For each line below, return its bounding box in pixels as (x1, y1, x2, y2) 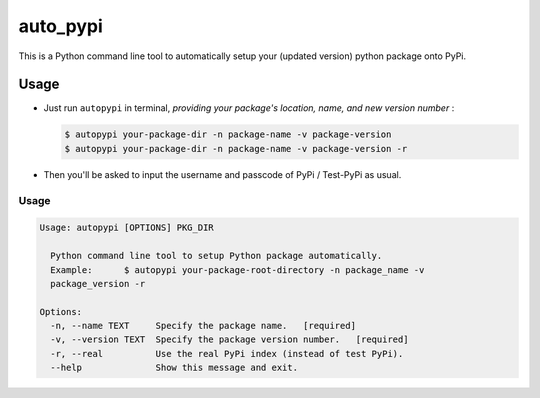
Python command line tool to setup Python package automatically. (50, 250, 383, 262)
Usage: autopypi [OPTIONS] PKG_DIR (39, 222, 214, 234)
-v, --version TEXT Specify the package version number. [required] (50, 334, 409, 345)
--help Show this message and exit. (50, 362, 299, 374)
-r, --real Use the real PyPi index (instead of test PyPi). (50, 348, 404, 359)
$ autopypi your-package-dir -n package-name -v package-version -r (64, 143, 408, 154)
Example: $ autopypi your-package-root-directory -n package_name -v (50, 264, 425, 275)
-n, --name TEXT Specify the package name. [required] (50, 320, 357, 332)
